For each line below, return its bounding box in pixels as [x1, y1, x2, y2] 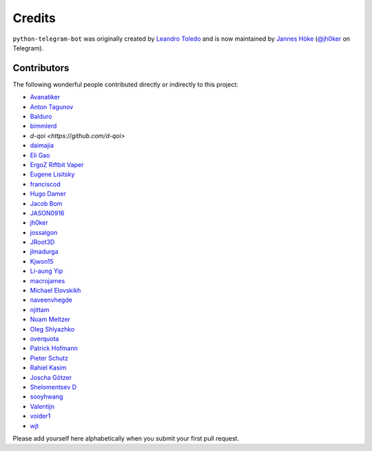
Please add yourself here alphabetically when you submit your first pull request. [12, 434, 240, 442]
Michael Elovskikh [30, 287, 81, 295]
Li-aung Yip [30, 267, 63, 276]
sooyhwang [30, 392, 63, 401]
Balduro [30, 113, 52, 121]
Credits [12, 10, 56, 26]
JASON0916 [30, 209, 65, 217]
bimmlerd [30, 122, 57, 131]
